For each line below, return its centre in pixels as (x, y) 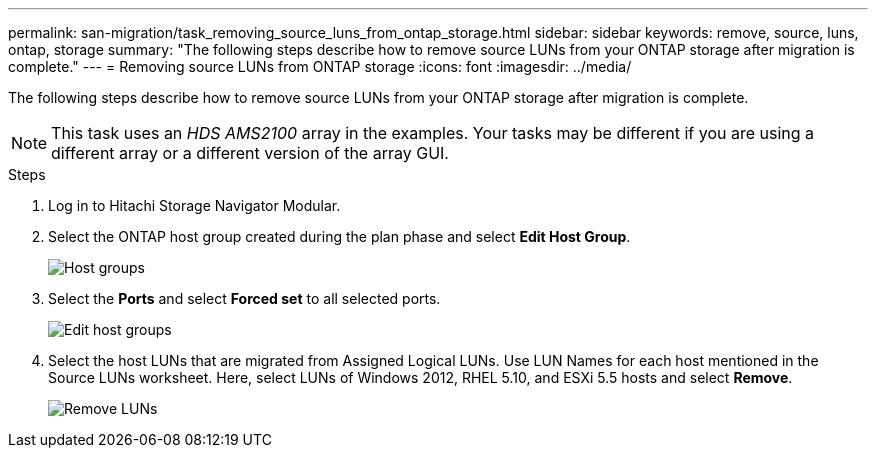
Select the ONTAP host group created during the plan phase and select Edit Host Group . (339, 236)
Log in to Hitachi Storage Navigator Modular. (194, 205)
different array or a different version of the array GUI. (250, 153)
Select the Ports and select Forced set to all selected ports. (244, 298)
